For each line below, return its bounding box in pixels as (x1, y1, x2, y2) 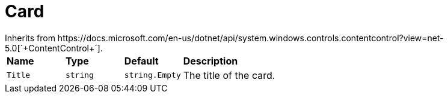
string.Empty (124, 71, 181, 80)
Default (124, 54, 159, 67)
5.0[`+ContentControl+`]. (5, 42, 103, 53)
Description (183, 54, 238, 67)
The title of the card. (183, 69, 275, 81)
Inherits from (5, 32, 55, 43)
